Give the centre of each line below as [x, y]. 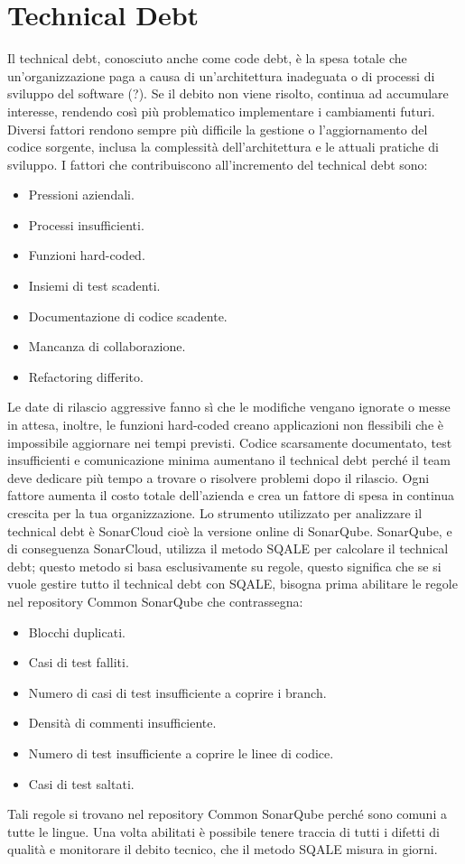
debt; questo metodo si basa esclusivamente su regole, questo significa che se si [224, 566]
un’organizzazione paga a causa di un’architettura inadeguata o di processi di [221, 75]
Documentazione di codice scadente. [128, 316]
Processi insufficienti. [86, 224]
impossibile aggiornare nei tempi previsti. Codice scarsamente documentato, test [230, 442]
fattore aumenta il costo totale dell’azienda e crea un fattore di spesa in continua [231, 495]
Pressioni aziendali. [81, 195]
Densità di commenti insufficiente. [122, 723]
